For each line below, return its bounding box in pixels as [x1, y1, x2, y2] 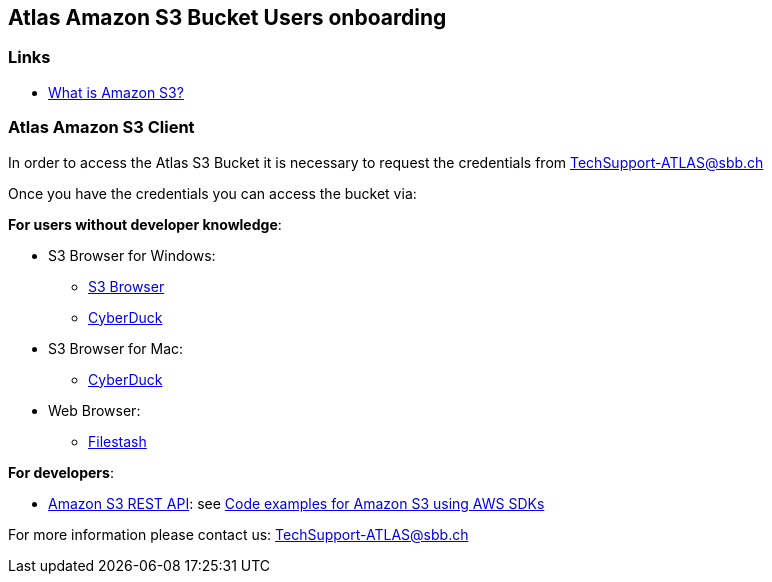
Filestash [88, 432, 147, 450]
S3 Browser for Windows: [48, 246, 216, 264]
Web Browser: [48, 401, 141, 419]
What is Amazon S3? [48, 83, 184, 101]
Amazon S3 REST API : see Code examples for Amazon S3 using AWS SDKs [48, 494, 545, 512]
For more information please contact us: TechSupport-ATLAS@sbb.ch [8, 525, 469, 543]
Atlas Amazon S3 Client [8, 117, 195, 138]
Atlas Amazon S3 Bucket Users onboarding [8, 5, 447, 30]
